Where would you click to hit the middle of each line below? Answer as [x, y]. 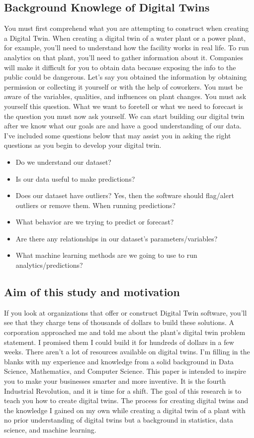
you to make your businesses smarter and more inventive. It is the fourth [115, 381]
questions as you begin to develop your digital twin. [83, 145]
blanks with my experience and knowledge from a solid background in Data [119, 361]
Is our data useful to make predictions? [75, 178]
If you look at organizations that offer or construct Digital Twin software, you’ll [126, 312]
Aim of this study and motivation [92, 292]
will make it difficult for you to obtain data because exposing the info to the [120, 67]
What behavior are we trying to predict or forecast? [95, 222]
